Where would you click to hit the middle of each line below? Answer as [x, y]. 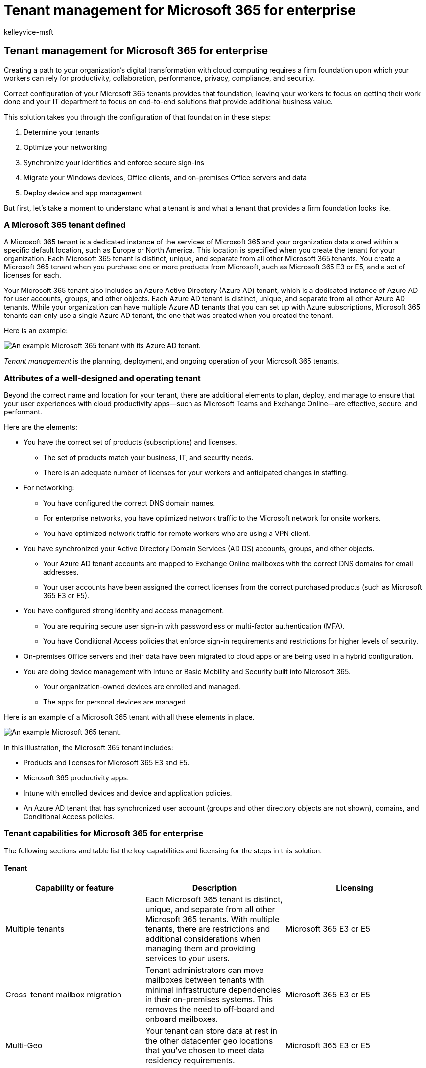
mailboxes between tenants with [205, 980]
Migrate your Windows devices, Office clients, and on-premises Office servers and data [165, 177]
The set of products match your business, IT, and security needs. [148, 458]
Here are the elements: [41, 427]
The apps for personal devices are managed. [116, 702]
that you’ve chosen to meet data [205, 1051]
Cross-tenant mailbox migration [64, 995]
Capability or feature [74, 888]
